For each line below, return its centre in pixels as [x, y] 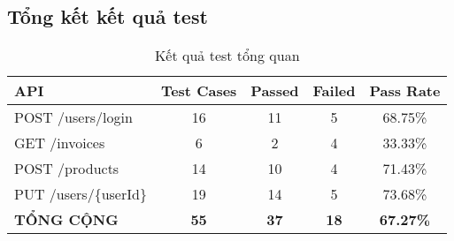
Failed [334, 91]
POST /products [67, 169]
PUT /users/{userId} [81, 194]
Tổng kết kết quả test [108, 16]
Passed [275, 91]
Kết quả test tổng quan [227, 56]
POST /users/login [73, 117]
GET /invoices [60, 143]
